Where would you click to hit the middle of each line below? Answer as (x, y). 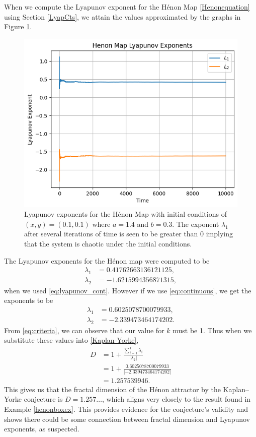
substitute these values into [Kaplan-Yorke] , (71, 340)
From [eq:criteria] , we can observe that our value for (84, 330)
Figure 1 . (18, 26)
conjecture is (43, 399)
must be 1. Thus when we (212, 330)
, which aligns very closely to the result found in (176, 399)
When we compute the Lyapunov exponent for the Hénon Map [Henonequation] (127, 7)
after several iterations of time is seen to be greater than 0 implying (129, 234)
